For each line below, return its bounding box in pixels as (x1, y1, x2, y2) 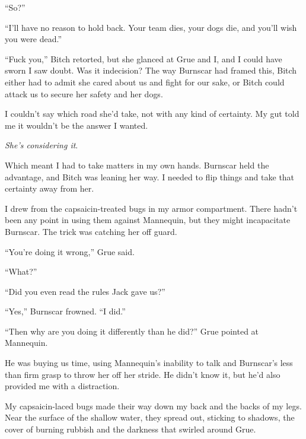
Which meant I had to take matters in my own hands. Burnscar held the (5, 158, 269, 171)
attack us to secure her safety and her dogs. (5, 87, 163, 100)
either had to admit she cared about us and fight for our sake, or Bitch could (5, 75, 285, 88)
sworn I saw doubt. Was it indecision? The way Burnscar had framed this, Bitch (5, 64, 297, 77)
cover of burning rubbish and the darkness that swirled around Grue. (5, 423, 256, 435)
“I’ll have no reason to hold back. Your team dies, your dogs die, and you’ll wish (5, 21, 297, 33)
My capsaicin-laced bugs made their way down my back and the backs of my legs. (5, 399, 302, 412)
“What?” (5, 265, 37, 278)
